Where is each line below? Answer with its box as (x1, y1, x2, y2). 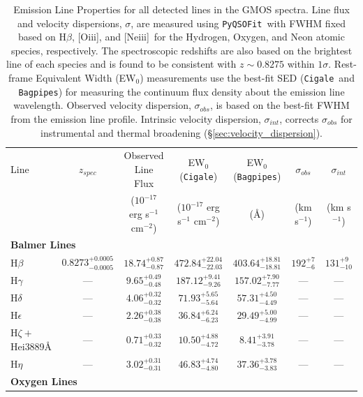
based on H (18, 29, 66, 44)
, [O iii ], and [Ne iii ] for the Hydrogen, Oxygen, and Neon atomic (71, 29, 345, 44)
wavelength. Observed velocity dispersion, (13, 98, 191, 112)
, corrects (279, 111, 319, 126)
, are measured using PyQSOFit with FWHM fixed (131, 15, 346, 30)
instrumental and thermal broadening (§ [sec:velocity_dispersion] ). (40, 125, 323, 140)
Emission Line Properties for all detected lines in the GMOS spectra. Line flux (13, 2, 350, 16)
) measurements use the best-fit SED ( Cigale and (140, 70, 355, 85)
